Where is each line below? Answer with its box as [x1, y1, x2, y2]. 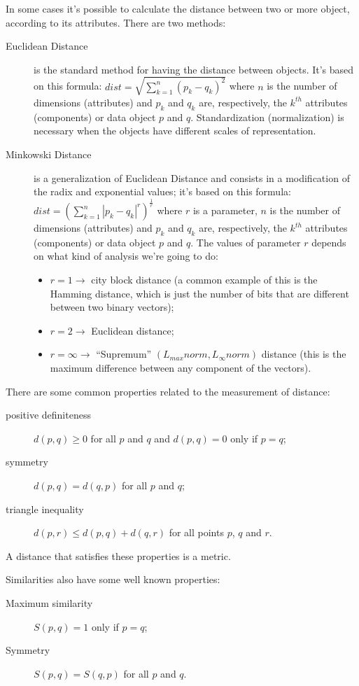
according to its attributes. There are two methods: [6, 15, 226, 29]
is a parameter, [192, 203, 258, 218]
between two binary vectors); [50, 300, 174, 314]
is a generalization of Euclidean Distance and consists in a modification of [34, 170, 350, 185]
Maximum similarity [6, 595, 93, 610]
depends [311, 234, 346, 249]
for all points [169, 525, 224, 540]
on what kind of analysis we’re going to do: [34, 248, 218, 263]
